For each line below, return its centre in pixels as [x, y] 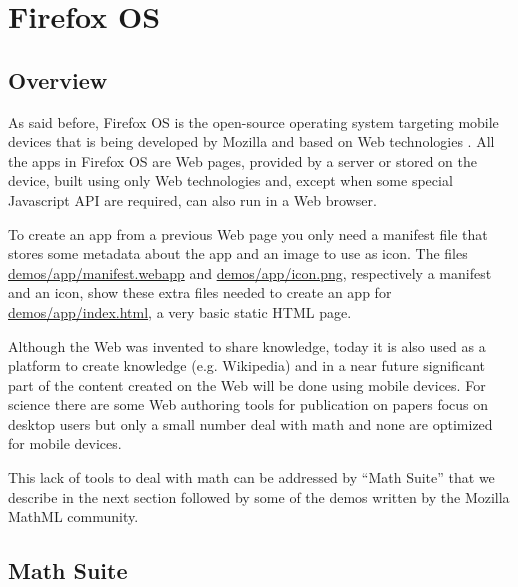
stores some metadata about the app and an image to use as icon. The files [238, 253]
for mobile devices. [65, 443]
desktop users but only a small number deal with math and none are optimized [250, 423]
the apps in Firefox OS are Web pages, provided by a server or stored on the [242, 160]
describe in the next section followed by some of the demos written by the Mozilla [259, 496]
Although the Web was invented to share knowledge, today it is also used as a [247, 345]
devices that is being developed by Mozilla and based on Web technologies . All [251, 141]
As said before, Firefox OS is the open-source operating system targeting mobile [253, 121]
